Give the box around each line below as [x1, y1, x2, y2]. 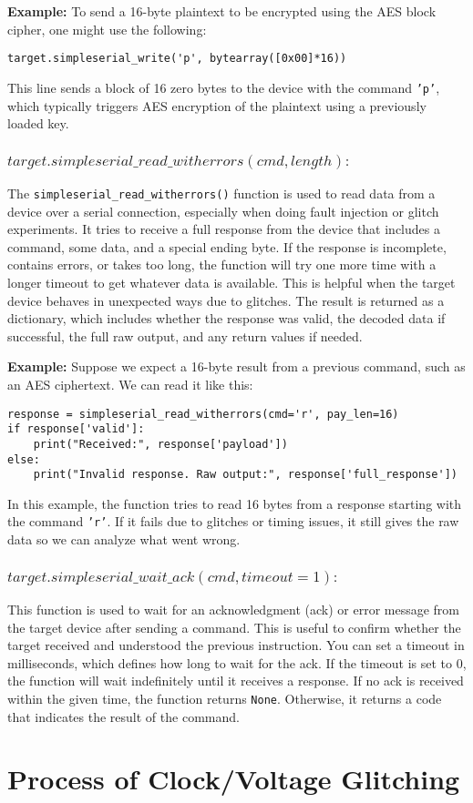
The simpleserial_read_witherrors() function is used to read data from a [7, 183, 436, 202]
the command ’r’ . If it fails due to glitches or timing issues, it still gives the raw [7, 512, 459, 531]
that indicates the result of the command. [7, 706, 240, 726]
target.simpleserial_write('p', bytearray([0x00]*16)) [7, 52, 347, 66]
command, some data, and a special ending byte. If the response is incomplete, [7, 237, 447, 256]
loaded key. [7, 114, 69, 133]
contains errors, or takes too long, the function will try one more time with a [7, 255, 437, 274]
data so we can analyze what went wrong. [7, 530, 241, 549]
